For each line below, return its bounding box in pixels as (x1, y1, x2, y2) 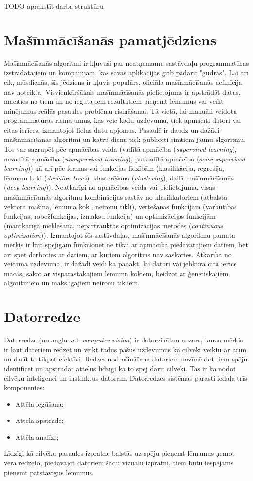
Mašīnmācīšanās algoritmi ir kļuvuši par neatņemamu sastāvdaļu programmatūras (4, 58, 249, 68)
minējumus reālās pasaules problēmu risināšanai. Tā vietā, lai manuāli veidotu (4, 105, 237, 116)
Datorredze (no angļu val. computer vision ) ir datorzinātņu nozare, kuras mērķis (4, 335, 243, 345)
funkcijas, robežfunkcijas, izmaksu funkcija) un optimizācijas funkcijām (4, 211, 216, 221)
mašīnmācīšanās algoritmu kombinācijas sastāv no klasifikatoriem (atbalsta (4, 192, 228, 202)
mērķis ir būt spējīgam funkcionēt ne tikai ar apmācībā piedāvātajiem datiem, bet (4, 240, 248, 249)
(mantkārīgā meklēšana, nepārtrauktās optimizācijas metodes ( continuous (4, 220, 223, 230)
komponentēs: (4, 382, 45, 393)
